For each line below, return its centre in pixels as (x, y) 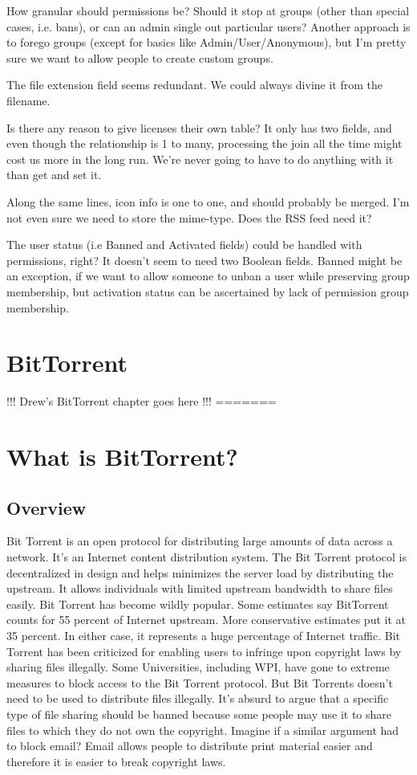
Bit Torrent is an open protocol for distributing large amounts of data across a (200, 541)
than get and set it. (54, 175)
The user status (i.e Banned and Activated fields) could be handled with (184, 245)
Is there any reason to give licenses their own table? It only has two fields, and (199, 127)
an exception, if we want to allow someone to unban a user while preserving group (208, 276)
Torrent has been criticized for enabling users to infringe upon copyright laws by (204, 651)
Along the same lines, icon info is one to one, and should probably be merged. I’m (208, 201)
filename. (28, 100)
